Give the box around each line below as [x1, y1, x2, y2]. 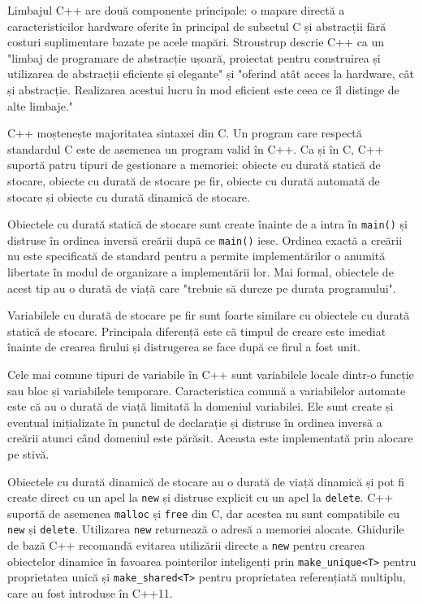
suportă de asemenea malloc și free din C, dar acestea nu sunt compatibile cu [7, 504, 400, 521]
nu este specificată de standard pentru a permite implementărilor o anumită [7, 247, 386, 264]
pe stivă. [7, 445, 50, 462]
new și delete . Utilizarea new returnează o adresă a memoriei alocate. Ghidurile [7, 520, 404, 538]
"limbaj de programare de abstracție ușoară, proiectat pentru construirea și [7, 49, 381, 66]
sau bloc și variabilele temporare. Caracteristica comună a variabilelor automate [7, 381, 406, 398]
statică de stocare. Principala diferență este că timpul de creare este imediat [7, 322, 386, 339]
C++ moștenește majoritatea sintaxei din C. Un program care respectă [7, 124, 362, 141]
